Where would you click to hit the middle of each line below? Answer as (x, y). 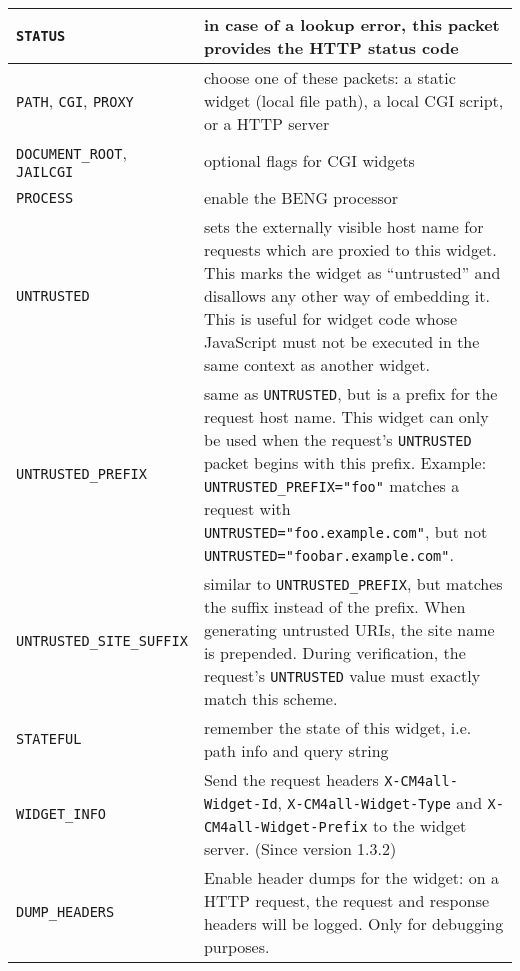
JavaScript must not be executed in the (341, 341)
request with (247, 508)
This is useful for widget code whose (330, 318)
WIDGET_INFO (61, 814)
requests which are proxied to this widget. (350, 249)
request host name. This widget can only (346, 416)
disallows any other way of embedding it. (346, 295)
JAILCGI (45, 172)
